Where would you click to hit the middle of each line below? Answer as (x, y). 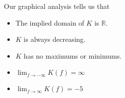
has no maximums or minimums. (73, 55)
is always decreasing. (55, 39)
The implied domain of (50, 22)
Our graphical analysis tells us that (57, 6)
